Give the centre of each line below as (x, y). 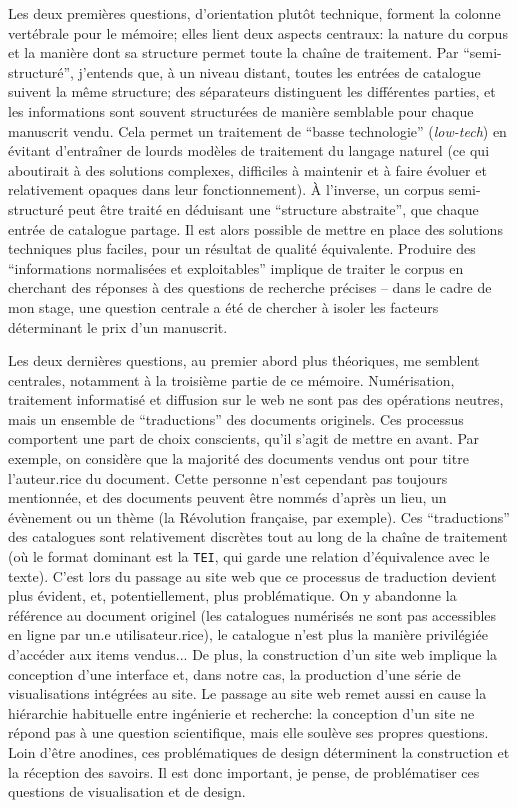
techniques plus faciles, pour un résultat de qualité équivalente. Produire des (242, 248)
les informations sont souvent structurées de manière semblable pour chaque (241, 110)
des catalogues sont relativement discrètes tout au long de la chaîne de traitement (258, 536)
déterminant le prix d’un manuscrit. (118, 326)
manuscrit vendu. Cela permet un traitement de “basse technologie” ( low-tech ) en (257, 130)
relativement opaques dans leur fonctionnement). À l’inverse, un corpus (226, 189)
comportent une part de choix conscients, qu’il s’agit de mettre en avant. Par (244, 438)
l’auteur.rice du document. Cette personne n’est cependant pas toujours (228, 477)
